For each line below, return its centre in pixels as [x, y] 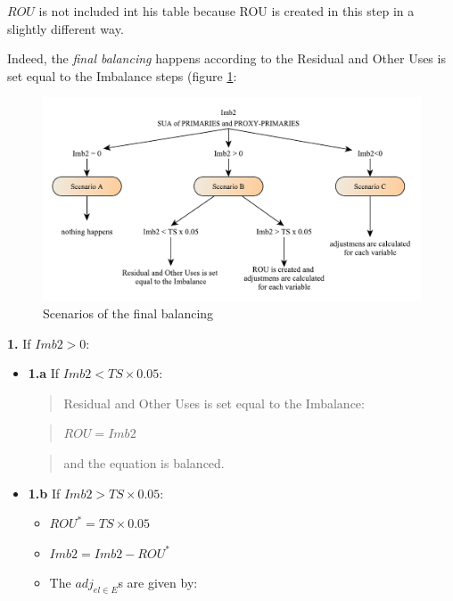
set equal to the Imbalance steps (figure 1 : [122, 75]
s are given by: [158, 583]
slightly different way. [66, 28]
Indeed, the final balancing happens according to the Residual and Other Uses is [226, 58]
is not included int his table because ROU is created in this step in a [226, 11]
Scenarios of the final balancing [128, 313]
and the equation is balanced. [144, 463]
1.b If [44, 493]
